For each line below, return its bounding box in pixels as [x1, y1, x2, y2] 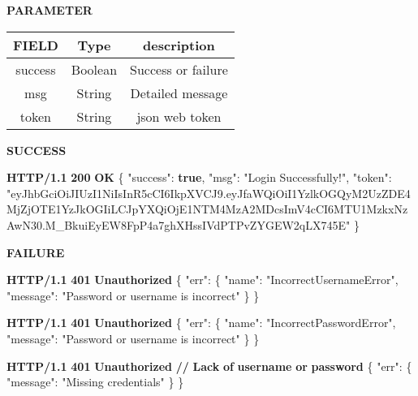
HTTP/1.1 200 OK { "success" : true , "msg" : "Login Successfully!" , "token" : [6, 169, 392, 186]
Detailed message [130, 83, 228, 102]
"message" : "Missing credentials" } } [6, 373, 184, 390]
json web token [136, 106, 222, 126]
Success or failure [130, 59, 228, 79]
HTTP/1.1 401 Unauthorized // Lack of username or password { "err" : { [6, 357, 412, 374]
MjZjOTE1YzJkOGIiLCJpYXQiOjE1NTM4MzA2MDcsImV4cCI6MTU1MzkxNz [6, 200, 408, 217]
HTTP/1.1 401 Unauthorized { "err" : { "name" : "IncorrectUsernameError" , [6, 271, 399, 288]
